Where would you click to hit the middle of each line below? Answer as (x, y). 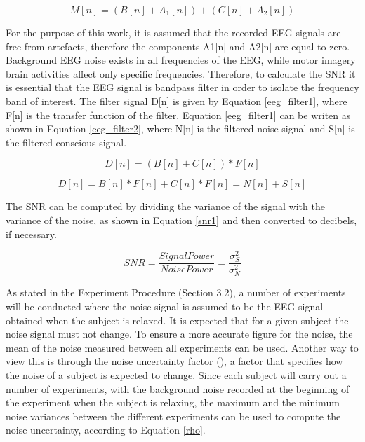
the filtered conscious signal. (66, 142)
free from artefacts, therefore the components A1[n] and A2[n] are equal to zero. (178, 46)
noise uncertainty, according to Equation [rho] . (106, 430)
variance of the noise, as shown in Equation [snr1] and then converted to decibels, (181, 220)
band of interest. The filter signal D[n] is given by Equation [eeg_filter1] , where (177, 101)
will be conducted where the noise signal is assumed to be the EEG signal (165, 306)
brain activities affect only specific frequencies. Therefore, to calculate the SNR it (181, 73)
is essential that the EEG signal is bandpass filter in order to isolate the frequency (182, 87)
